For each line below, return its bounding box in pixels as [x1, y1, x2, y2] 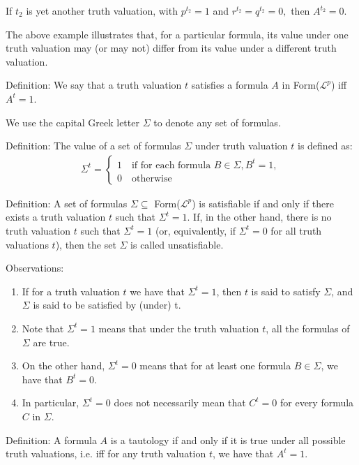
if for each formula [131, 160, 211, 170]
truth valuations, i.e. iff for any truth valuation [6, 446, 206, 461]
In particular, [22, 395, 79, 410]
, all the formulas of [266, 320, 350, 335]
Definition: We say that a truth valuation [6, 77, 182, 92]
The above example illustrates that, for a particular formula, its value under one [6, 27, 349, 41]
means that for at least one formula [139, 358, 291, 373]
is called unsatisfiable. [130, 237, 224, 251]
